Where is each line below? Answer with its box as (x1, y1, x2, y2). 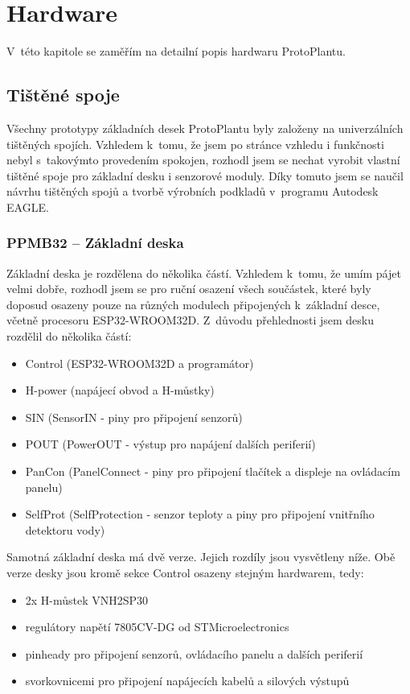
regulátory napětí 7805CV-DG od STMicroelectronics (25, 618, 289, 635)
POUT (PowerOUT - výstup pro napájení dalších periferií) (25, 436, 316, 452)
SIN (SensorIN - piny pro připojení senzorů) (25, 408, 243, 425)
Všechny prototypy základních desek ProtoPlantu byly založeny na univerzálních (6, 119, 404, 136)
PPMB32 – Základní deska (6, 233, 184, 253)
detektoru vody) (25, 521, 105, 538)
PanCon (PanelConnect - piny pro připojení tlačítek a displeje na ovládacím (25, 463, 400, 480)
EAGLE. (6, 198, 49, 215)
